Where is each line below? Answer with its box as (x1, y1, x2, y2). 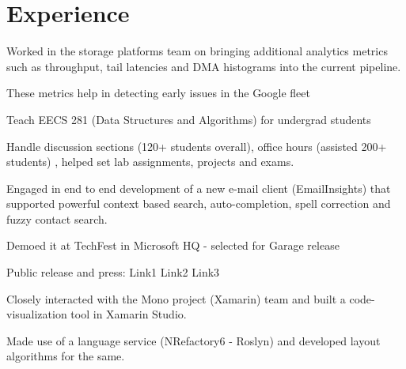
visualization (6, 306, 67, 322)
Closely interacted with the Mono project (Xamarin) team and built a (6, 290, 346, 307)
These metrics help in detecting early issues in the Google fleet (6, 85, 310, 101)
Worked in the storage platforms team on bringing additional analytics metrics (6, 43, 388, 59)
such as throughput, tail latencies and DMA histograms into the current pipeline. (6, 58, 401, 74)
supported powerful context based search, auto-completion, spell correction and (6, 195, 391, 212)
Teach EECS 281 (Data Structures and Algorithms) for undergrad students (6, 111, 371, 127)
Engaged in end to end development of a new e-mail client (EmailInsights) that (6, 179, 391, 196)
